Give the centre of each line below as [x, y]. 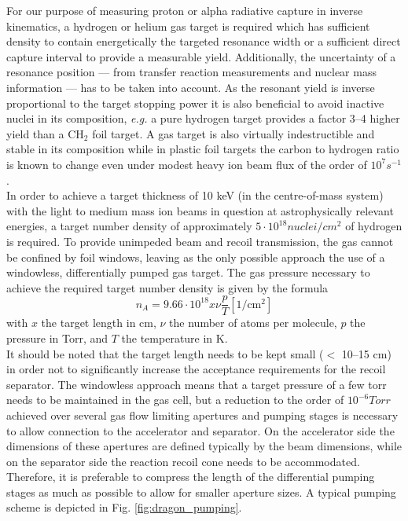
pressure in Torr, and [57, 338]
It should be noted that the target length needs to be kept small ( [165, 353]
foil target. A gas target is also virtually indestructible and [233, 133]
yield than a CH [45, 133]
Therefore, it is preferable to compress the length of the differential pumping [191, 477]
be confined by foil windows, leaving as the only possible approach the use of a [196, 257]
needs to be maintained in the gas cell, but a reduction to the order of [175, 400]
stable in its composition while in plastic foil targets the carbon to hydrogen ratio [203, 149]
